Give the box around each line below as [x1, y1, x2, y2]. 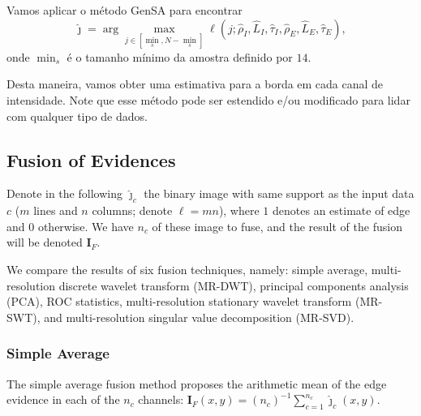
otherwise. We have [37, 217, 134, 234]
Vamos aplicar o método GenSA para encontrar [6, 2, 243, 18]
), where [218, 202, 260, 219]
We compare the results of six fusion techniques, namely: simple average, [6, 260, 368, 277]
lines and [33, 202, 78, 219]
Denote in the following [6, 185, 122, 202]
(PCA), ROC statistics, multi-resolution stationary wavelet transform [6, 293, 352, 310]
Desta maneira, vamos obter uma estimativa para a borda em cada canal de [6, 75, 384, 92]
